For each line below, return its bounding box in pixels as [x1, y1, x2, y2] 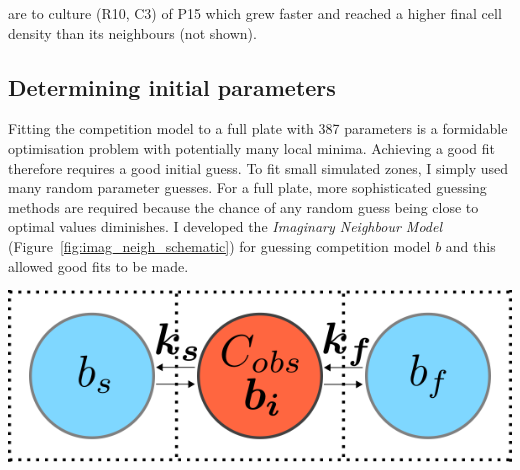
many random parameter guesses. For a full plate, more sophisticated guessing [8, 177, 487, 198]
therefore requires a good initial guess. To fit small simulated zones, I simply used [8, 157, 509, 178]
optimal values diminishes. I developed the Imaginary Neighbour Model [8, 216, 443, 237]
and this [445, 235, 496, 256]
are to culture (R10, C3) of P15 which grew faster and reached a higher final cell [8, 3, 502, 23]
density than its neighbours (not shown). [8, 22, 257, 43]
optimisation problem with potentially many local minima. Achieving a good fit [8, 137, 496, 158]
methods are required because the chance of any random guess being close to [8, 196, 479, 217]
